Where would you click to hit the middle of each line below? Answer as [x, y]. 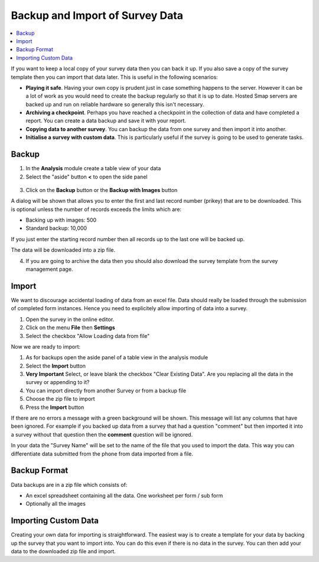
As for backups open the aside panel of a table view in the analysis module [117, 358]
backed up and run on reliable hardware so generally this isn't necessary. [115, 104]
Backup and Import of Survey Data [97, 15]
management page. [49, 269]
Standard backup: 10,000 [56, 228]
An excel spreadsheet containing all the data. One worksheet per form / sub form [124, 495]
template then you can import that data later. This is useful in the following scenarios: [114, 77]
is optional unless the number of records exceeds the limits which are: [96, 209]
